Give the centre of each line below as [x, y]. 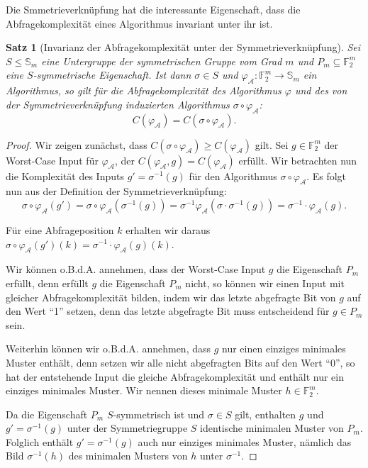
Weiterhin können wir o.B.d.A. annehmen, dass [108, 349]
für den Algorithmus [233, 175]
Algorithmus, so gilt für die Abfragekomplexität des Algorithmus [144, 90]
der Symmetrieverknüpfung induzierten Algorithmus [118, 104]
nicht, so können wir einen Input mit [265, 283]
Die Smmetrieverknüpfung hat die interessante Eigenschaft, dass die [153, 9]
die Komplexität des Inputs [65, 175]
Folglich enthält [40, 441]
